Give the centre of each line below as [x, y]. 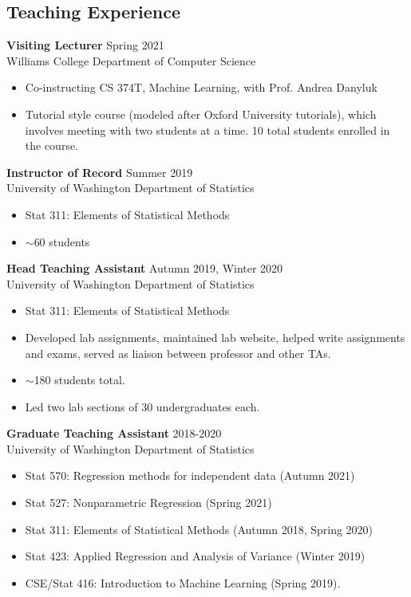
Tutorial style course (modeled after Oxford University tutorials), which [201, 114]
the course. [52, 145]
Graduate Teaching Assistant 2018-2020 [114, 433]
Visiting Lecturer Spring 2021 [85, 45]
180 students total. [79, 380]
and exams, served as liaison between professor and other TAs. [178, 353]
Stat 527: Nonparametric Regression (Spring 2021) [148, 503]
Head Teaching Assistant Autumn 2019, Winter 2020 [145, 268]
